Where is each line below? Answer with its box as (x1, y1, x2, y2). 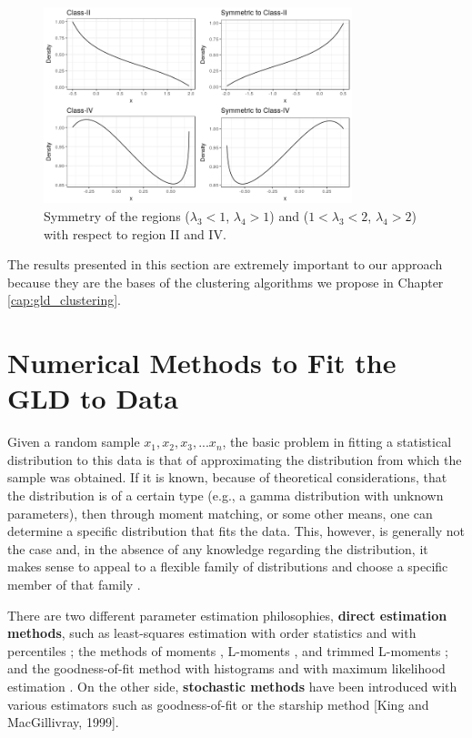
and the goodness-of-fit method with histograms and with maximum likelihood (7, 659, 446, 678)
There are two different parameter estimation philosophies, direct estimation (7, 605, 447, 624)
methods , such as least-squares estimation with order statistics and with (7, 623, 417, 642)
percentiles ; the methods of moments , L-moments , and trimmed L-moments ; (7, 641, 448, 660)
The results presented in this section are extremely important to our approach (7, 255, 443, 274)
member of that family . (7, 575, 141, 593)
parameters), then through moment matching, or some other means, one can (7, 503, 433, 522)
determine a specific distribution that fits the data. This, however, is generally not (7, 521, 465, 541)
